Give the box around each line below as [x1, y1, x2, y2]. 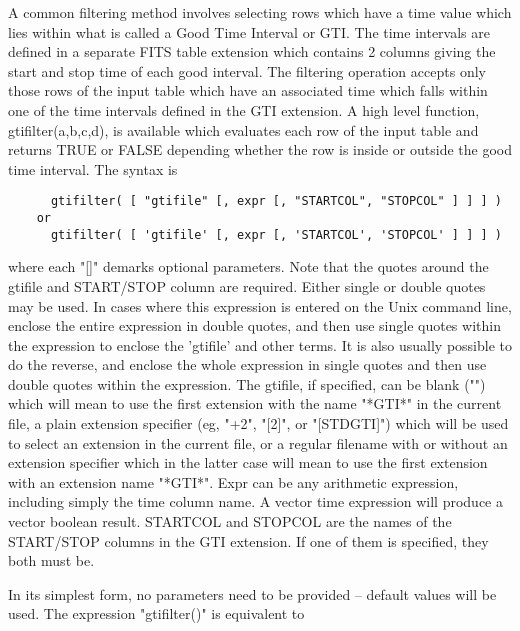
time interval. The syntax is [8, 158, 178, 179]
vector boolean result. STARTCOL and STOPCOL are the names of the [8, 511, 452, 532]
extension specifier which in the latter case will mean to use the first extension [8, 452, 488, 473]
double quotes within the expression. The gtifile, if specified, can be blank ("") [8, 373, 486, 394]
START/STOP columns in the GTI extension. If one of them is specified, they [8, 530, 489, 551]
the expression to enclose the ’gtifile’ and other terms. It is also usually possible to [8, 334, 512, 355]
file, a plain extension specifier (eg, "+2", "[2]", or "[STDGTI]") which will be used [8, 413, 509, 434]
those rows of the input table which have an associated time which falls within [8, 80, 488, 101]
